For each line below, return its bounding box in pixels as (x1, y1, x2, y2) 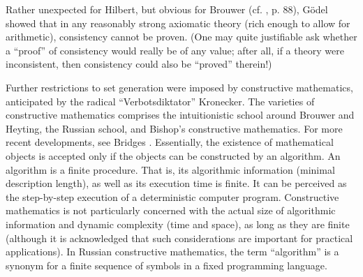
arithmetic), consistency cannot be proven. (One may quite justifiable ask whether (6, 29, 357, 44)
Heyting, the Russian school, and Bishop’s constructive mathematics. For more (6, 121, 343, 135)
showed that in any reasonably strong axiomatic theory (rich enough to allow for (6, 15, 350, 30)
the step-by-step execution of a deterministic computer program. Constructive (6, 189, 339, 204)
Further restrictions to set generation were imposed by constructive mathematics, (6, 80, 353, 94)
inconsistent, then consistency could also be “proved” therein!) (6, 57, 272, 71)
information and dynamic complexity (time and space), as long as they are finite (6, 216, 350, 231)
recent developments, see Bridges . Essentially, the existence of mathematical (6, 135, 334, 149)
